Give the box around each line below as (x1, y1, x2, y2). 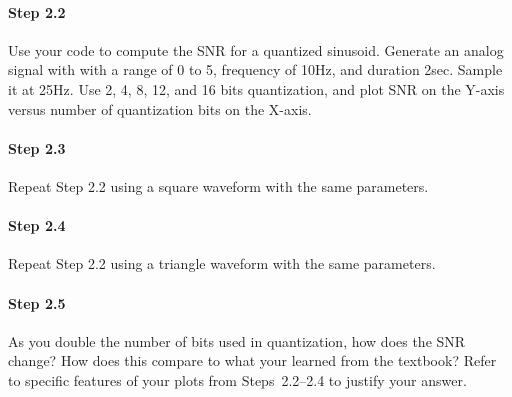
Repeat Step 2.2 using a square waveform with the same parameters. (8, 175, 429, 196)
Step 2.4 (8, 215, 66, 236)
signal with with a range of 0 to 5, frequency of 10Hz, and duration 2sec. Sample (8, 59, 503, 80)
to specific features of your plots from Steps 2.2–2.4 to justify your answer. (8, 369, 467, 390)
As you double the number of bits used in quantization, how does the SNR (8, 330, 466, 351)
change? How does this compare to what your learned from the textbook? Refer (8, 350, 497, 371)
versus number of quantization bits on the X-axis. (8, 98, 312, 119)
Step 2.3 (8, 137, 66, 158)
